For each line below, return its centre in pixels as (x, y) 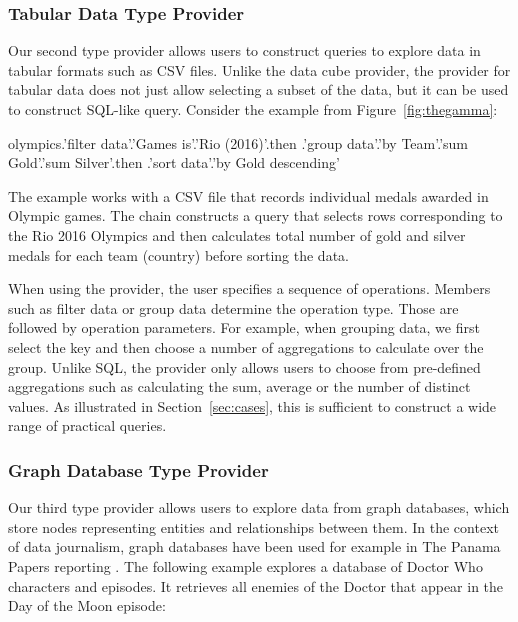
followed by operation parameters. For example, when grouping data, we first (244, 327)
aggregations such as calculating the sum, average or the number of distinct (239, 386)
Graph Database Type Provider (138, 469)
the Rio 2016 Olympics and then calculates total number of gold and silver (237, 234)
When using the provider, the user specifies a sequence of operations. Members (249, 288)
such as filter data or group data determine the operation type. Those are (233, 307)
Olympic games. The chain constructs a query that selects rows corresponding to (255, 215)
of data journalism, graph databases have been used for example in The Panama (254, 546)
